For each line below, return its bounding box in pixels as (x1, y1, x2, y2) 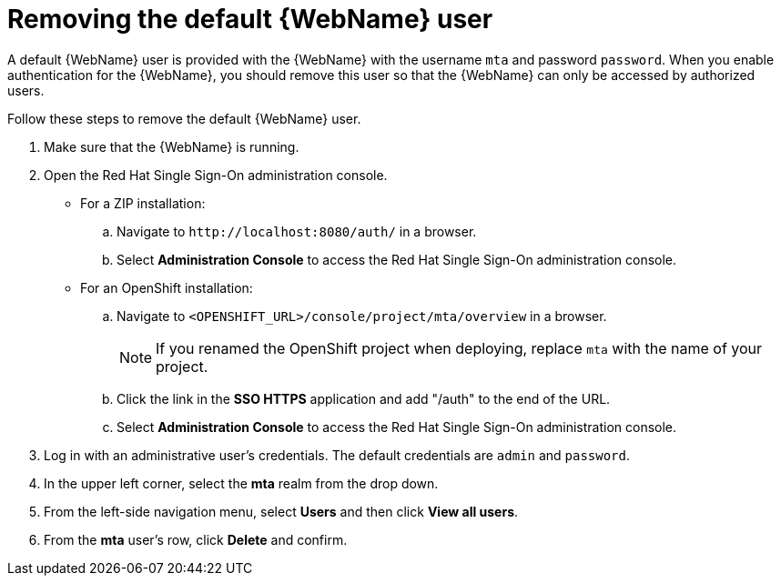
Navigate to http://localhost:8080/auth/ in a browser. (117, 223, 477, 239)
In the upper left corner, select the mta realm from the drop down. (44, 475, 439, 491)
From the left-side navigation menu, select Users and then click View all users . (44, 503, 519, 519)
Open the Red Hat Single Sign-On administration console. (44, 166, 388, 183)
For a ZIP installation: (80, 195, 206, 211)
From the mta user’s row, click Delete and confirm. (44, 531, 348, 548)
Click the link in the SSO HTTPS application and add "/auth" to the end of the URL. (117, 390, 611, 407)
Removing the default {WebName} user (7, 4, 493, 35)
